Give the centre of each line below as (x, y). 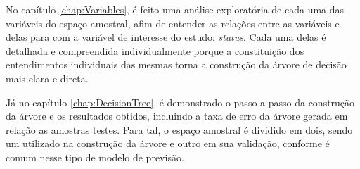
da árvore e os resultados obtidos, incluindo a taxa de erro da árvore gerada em (177, 116)
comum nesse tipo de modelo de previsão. (95, 157)
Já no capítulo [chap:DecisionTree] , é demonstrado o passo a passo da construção (180, 102)
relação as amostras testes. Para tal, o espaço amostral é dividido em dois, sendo (179, 129)
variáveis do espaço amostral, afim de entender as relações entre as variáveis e (173, 23)
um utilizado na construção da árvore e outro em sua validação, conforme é (168, 143)
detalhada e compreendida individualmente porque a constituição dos (155, 50)
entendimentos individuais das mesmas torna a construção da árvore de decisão (176, 64)
